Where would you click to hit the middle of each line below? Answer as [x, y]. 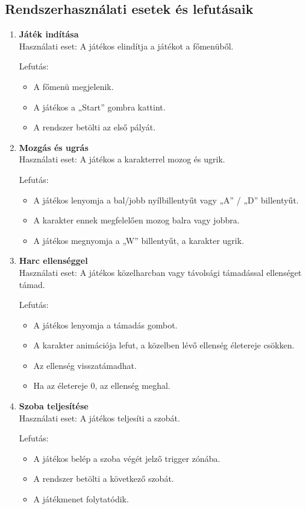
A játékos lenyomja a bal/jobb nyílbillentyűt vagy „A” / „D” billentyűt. [166, 200]
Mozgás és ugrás [54, 147]
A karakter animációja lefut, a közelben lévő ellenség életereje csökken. [164, 345]
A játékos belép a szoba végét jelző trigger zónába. [127, 458]
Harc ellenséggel [53, 261]
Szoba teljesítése [54, 406]
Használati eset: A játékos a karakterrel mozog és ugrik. [122, 159]
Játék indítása [49, 34]
